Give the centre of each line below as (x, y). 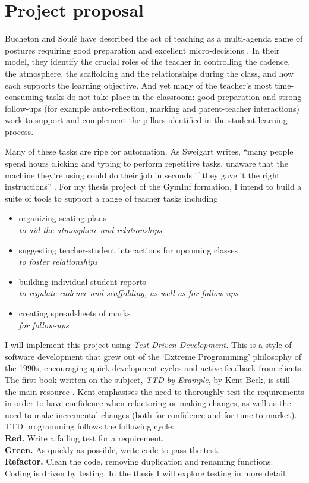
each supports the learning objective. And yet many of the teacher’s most (138, 85)
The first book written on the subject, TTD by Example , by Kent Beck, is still (147, 379)
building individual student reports (82, 281)
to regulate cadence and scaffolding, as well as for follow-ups (128, 293)
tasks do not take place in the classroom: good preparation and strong (174, 97)
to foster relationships (58, 261)
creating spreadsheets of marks (75, 313)
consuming (24, 97)
